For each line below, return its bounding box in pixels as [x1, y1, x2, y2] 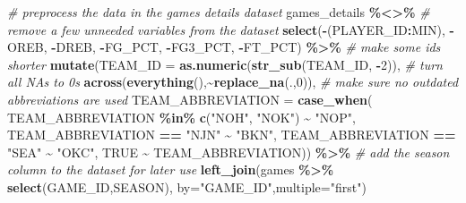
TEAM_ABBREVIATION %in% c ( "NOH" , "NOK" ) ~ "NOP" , [7, 107, 356, 126]
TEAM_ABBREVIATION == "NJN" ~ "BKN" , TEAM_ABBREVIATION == [7, 125, 456, 144]
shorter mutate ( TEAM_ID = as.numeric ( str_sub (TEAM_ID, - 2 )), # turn [7, 55, 443, 73]
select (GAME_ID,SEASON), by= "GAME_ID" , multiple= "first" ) [7, 177, 367, 196]
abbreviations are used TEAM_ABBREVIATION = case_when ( [7, 89, 373, 108]
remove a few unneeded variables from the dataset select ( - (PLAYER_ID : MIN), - [7, 20, 454, 38]
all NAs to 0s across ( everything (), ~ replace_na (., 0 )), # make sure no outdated [7, 72, 459, 91]
